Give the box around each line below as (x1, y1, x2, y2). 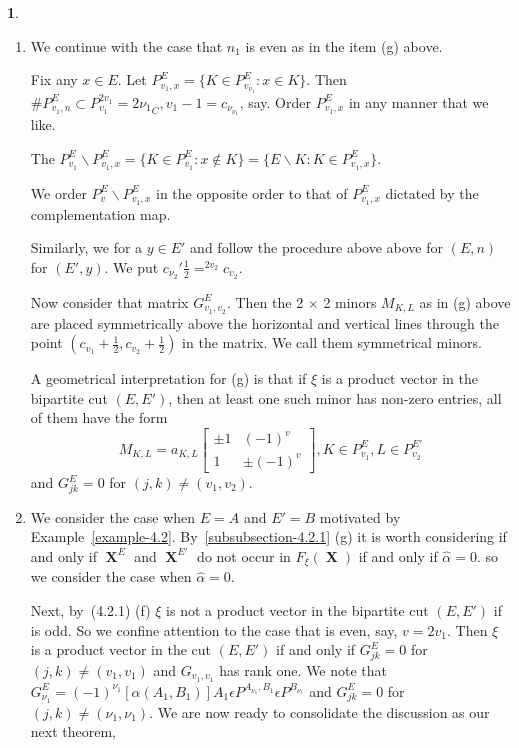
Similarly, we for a (30, 237, 143, 258)
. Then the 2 (226, 291, 304, 312)
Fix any (30, 69, 78, 90)
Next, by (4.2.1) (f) (30, 599, 151, 620)
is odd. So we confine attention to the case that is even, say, (30, 619, 398, 640)
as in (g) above (419, 291, 511, 312)
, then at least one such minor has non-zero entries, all (168, 387, 502, 408)
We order (30, 182, 87, 203)
